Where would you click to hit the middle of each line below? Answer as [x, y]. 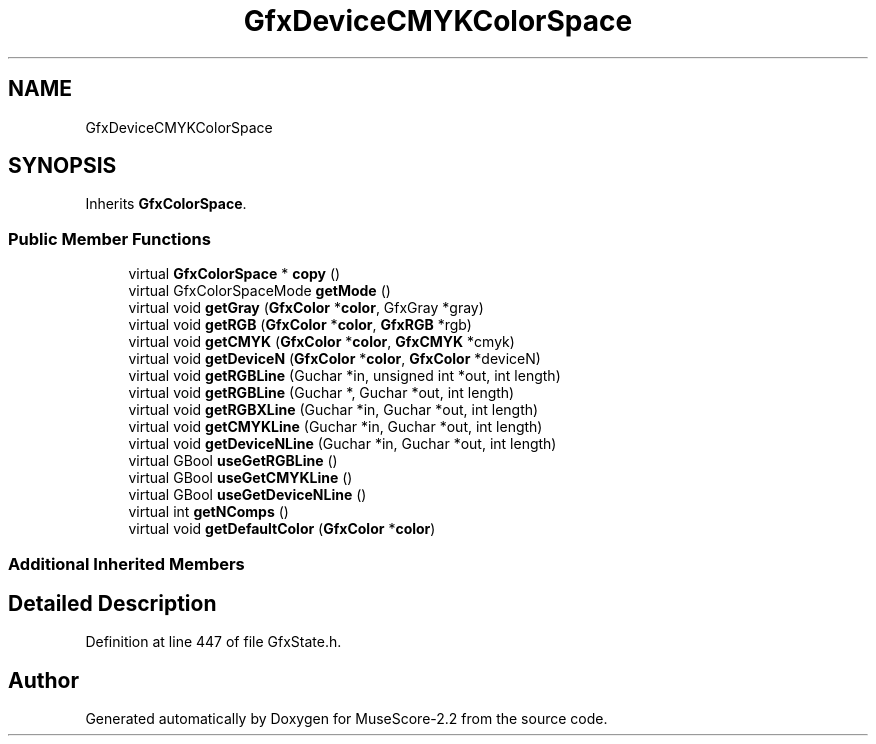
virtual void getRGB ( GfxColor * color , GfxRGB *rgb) [300, 325]
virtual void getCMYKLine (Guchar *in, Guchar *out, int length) [335, 427]
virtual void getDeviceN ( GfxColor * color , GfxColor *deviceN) [334, 359]
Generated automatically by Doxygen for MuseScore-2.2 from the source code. [346, 719]
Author [43, 680]
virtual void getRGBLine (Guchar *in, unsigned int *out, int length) [344, 376]
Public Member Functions [109, 238]
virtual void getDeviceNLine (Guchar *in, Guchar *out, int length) [342, 444]
